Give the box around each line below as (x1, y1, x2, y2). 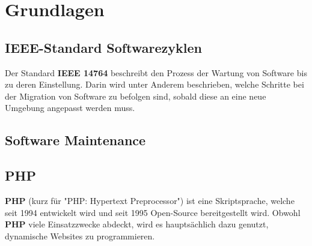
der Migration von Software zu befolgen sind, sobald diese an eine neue (5, 89, 266, 102)
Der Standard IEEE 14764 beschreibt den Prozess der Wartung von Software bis (5, 66, 307, 79)
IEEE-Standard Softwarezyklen (5, 38, 202, 56)
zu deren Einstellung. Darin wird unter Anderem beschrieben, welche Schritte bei (5, 78, 304, 91)
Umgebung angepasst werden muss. (5, 101, 135, 114)
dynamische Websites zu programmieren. (5, 229, 155, 242)
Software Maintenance (5, 131, 146, 149)
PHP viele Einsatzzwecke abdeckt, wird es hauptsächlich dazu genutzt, (5, 218, 269, 230)
